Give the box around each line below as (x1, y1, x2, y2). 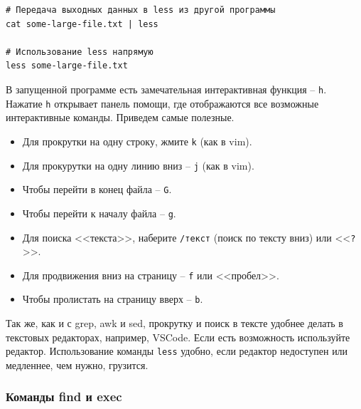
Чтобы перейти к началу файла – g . (22, 205, 176, 220)
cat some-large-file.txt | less (6, 19, 158, 29)
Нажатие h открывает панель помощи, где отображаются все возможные (6, 95, 319, 110)
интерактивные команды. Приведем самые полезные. (6, 110, 235, 125)
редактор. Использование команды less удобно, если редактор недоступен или (6, 343, 348, 358)
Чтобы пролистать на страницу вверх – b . (22, 291, 203, 306)
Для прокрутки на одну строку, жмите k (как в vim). (22, 133, 252, 148)
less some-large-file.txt (6, 61, 128, 71)
